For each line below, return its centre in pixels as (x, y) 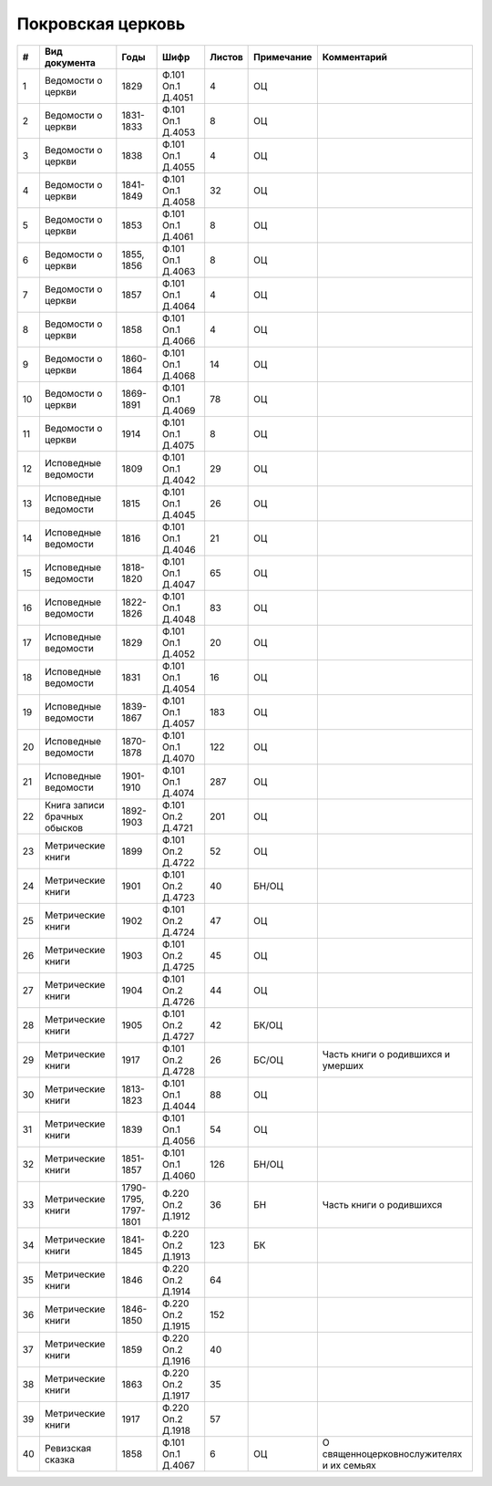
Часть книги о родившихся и (386, 1054)
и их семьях (349, 1465)
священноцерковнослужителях (392, 1453)
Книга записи (74, 805)
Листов (226, 57)
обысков (64, 827)
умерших (343, 1065)
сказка (59, 1460)
